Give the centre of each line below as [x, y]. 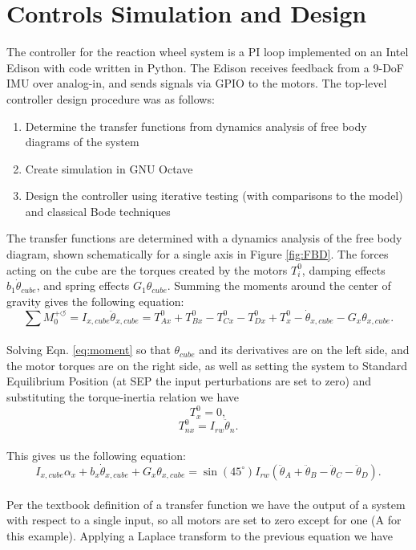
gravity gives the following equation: [95, 301]
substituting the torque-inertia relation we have [123, 397]
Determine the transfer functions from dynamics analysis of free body [196, 126]
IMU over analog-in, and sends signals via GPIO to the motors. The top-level [197, 83]
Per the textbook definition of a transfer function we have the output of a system [206, 504]
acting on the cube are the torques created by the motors [147, 269]
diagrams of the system [82, 142]
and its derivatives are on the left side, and [304, 350]
